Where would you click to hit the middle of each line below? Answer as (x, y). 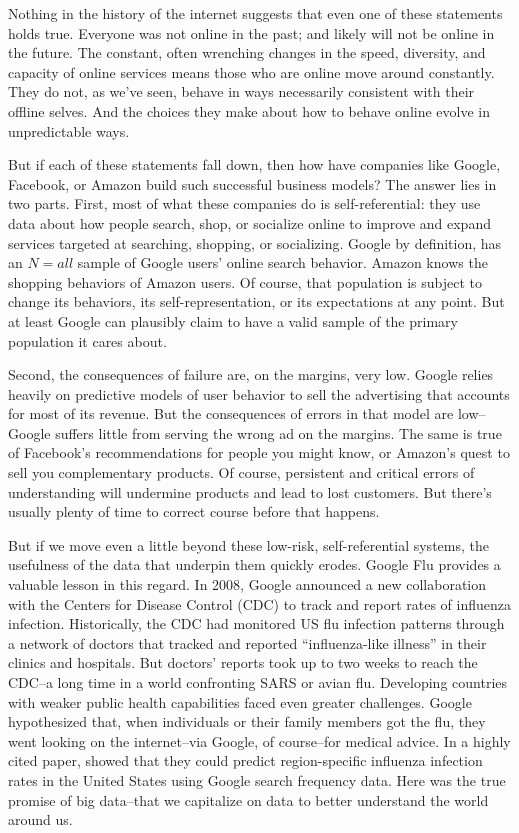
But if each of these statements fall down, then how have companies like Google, (254, 164)
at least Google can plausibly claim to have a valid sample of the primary (233, 320)
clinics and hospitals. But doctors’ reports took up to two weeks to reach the (243, 662)
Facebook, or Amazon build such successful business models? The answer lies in (252, 183)
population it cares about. (87, 340)
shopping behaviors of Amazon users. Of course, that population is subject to (245, 281)
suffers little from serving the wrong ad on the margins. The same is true (278, 432)
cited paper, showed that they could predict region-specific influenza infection (245, 760)
